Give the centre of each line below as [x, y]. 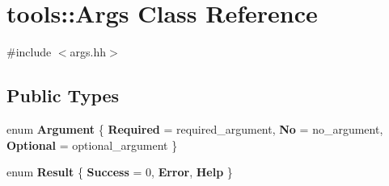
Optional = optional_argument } [92, 145]
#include [29, 52]
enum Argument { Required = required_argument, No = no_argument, [195, 128]
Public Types [63, 95]
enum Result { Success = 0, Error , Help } [120, 172]
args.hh [88, 52]
